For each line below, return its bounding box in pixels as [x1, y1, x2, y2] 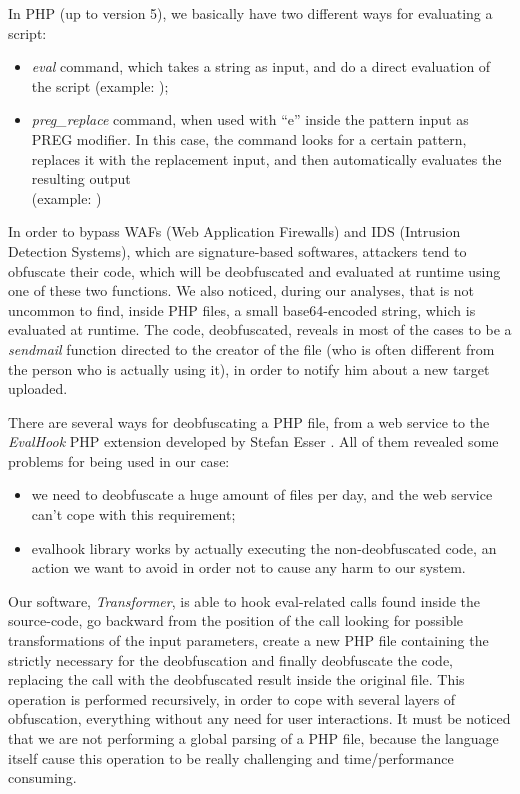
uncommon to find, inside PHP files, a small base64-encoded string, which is [8, 299, 476, 320]
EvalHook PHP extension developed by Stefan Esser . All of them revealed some [8, 431, 499, 452]
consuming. [8, 767, 77, 788]
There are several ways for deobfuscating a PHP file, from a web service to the [8, 411, 490, 432]
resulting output [31, 168, 131, 189]
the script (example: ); [31, 75, 169, 96]
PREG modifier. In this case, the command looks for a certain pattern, [31, 128, 467, 149]
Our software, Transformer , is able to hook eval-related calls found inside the [8, 590, 480, 611]
